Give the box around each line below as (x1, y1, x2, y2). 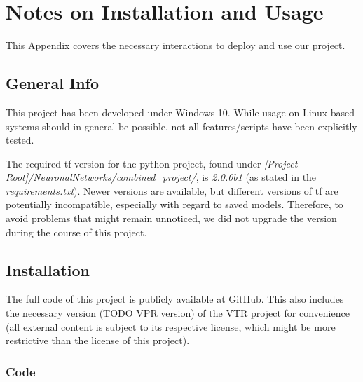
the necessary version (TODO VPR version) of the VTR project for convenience (6, 306, 350, 320)
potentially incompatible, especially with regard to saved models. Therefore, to (6, 197, 343, 212)
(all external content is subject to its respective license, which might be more (6, 319, 336, 334)
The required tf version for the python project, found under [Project (6, 156, 298, 170)
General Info (6, 72, 99, 94)
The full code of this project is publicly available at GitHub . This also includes (6, 292, 344, 306)
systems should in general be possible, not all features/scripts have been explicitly (6, 118, 357, 133)
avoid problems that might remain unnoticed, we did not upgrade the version (6, 211, 337, 226)
